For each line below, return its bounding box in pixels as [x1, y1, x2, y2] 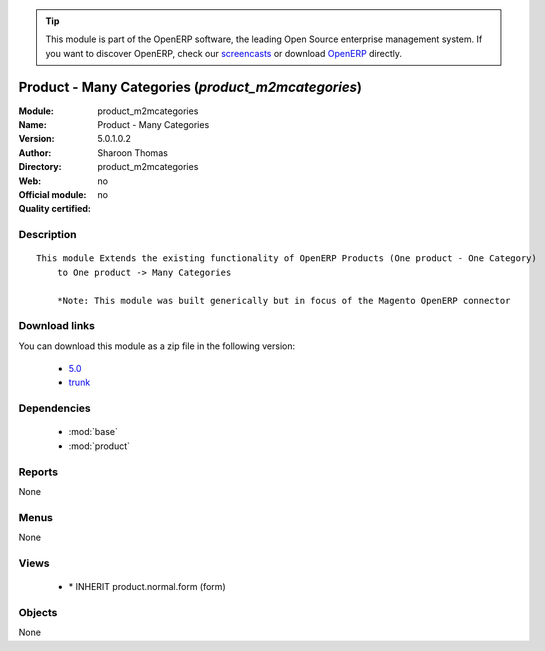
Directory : [18, 161, 62, 173]
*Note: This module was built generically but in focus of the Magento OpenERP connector [56, 295, 511, 306]
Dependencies [18, 401, 92, 415]
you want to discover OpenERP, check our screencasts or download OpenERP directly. [45, 47, 403, 59]
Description [18, 228, 77, 242]
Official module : [18, 189, 87, 201]
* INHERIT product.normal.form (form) [68, 581, 226, 593]
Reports [18, 465, 59, 479]
